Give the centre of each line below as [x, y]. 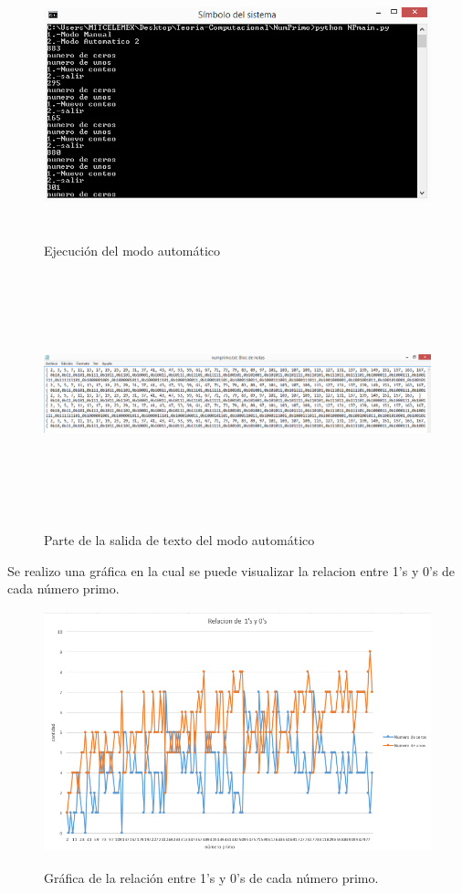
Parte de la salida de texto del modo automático [179, 539]
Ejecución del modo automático [132, 251]
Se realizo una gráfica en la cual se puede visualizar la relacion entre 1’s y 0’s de [231, 570]
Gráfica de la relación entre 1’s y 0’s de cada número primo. [211, 877]
